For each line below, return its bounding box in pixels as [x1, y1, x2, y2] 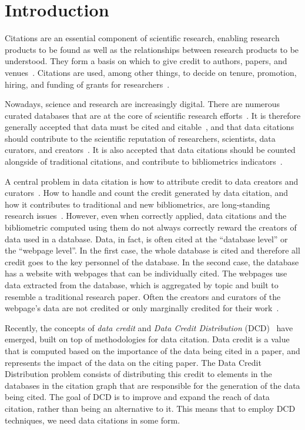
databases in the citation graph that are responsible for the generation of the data [5, 379, 300, 391]
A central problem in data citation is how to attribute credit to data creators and [5, 175, 299, 187]
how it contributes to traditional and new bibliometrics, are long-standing [5, 198, 270, 210]
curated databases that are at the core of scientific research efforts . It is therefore [5, 109, 301, 121]
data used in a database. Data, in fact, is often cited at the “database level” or [5, 232, 288, 245]
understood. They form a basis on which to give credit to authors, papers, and [5, 55, 287, 67]
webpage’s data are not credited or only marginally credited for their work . [5, 302, 279, 314]
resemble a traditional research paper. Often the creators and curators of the [5, 290, 281, 302]
